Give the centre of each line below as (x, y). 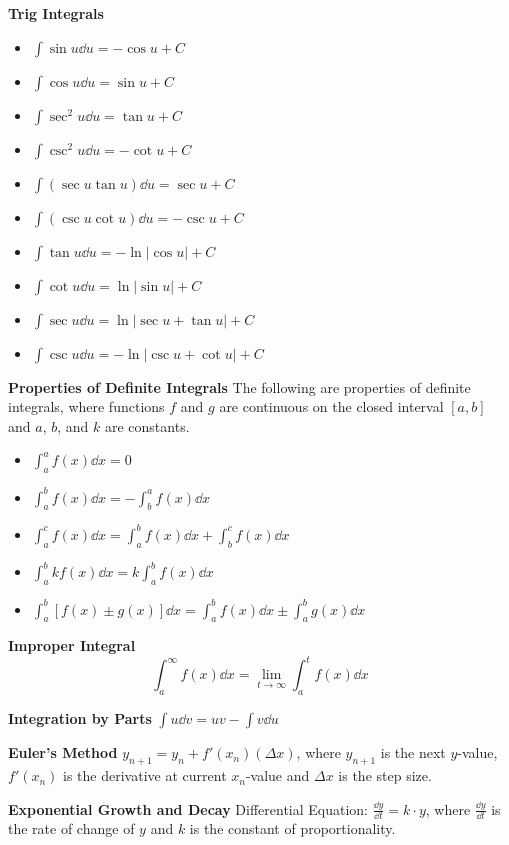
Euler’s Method (63, 752)
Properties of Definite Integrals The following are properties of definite (239, 386)
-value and (277, 775)
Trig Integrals (56, 13)
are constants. (147, 425)
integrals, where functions (86, 406)
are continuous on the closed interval (331, 406)
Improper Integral (72, 645)
